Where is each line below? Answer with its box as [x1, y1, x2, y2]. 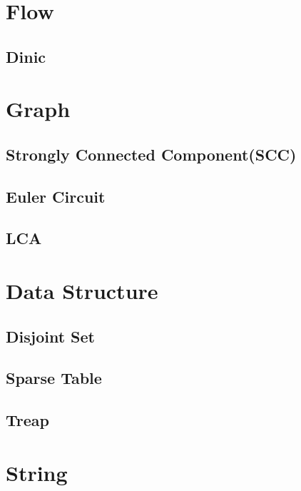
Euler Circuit [6, 185, 106, 207]
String [6, 457, 68, 487]
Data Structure [6, 276, 158, 305]
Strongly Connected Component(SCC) [6, 143, 297, 165]
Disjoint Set [6, 325, 95, 347]
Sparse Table [6, 367, 102, 389]
